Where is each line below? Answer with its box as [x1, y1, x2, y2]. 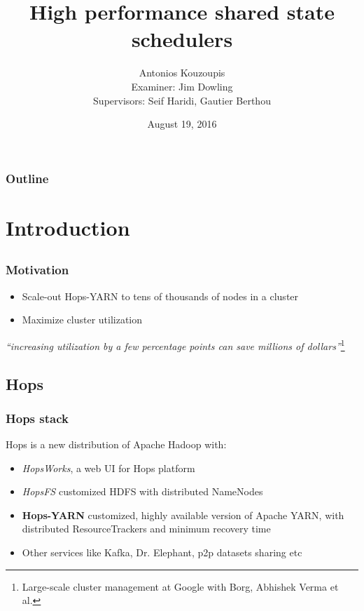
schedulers [131, 25, 233, 53]
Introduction [6, 213, 130, 241]
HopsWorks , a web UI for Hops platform [22, 460, 195, 475]
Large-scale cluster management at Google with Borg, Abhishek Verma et [22, 579, 339, 593]
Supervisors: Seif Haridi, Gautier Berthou [93, 93, 271, 107]
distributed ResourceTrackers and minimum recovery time [22, 521, 271, 536]
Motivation [6, 261, 69, 278]
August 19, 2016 [147, 116, 217, 131]
